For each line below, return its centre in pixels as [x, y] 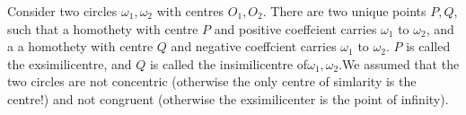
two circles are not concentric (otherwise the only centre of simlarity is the [212, 81]
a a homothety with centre [80, 46]
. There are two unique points [344, 11]
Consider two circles [62, 11]
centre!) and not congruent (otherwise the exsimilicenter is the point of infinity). [228, 98]
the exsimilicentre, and [70, 63]
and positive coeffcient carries [295, 28]
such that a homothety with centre [103, 28]
